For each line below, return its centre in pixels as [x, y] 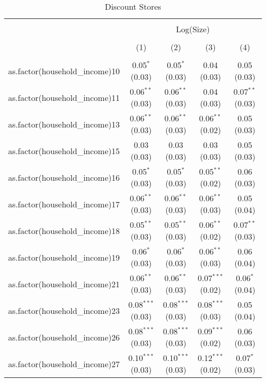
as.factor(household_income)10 [64, 71]
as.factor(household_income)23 [64, 310]
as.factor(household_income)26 [64, 337]
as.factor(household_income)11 [64, 97]
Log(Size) [193, 29]
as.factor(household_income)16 [64, 177]
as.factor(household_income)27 [64, 364]
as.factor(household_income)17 [64, 204]
